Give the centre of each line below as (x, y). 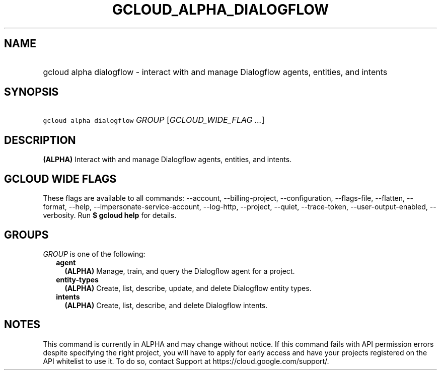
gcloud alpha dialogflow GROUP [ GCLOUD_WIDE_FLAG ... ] (154, 120)
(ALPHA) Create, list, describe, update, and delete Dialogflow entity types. (188, 288)
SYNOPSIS (31, 92)
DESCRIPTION (40, 140)
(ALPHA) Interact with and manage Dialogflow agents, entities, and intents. (167, 160)
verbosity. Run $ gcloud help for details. (110, 215)
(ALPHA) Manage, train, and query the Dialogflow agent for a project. (180, 271)
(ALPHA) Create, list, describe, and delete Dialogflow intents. (166, 305)
